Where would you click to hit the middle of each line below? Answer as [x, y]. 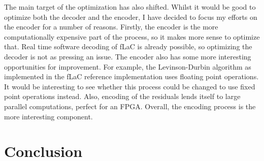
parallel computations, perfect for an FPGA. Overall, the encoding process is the [130, 106]
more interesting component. [48, 116]
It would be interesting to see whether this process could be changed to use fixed [130, 86]
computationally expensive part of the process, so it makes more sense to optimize [132, 36]
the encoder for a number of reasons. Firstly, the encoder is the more [111, 27]
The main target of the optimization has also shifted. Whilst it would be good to [130, 7]
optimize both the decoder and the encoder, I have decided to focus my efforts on [131, 17]
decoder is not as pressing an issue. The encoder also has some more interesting [128, 56]
